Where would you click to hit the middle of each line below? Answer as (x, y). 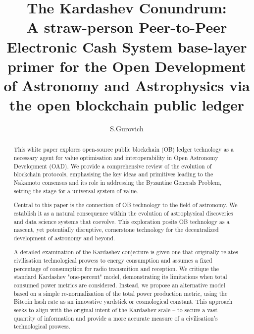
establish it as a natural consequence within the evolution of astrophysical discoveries (123, 213)
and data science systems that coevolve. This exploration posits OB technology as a (122, 221)
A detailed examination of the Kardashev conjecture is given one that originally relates (126, 252)
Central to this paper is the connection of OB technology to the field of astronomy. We (126, 205)
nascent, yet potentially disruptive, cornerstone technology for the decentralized (116, 230)
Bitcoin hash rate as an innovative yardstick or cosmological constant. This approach (123, 302)
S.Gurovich (127, 129)
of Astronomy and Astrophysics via (127, 85)
